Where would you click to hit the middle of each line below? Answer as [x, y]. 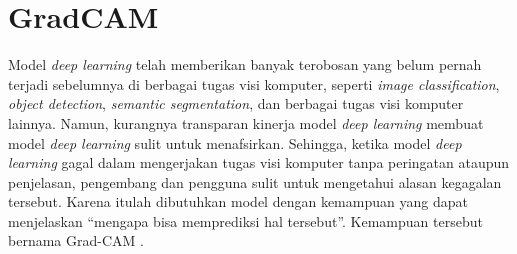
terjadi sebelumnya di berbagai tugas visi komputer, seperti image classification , [254, 83]
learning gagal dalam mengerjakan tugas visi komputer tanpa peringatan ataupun [259, 162]
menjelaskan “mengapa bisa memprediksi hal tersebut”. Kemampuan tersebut [245, 220]
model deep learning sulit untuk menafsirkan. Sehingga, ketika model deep [235, 142]
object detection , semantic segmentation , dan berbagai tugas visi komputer [236, 103]
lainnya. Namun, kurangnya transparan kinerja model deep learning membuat [246, 122]
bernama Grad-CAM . [76, 240]
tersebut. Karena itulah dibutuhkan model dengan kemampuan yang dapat [238, 201]
